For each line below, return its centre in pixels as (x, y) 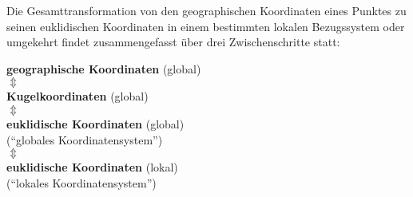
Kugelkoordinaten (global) (77, 96)
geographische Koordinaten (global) (104, 68)
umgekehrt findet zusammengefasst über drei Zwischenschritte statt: (173, 42)
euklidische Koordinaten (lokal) (92, 167)
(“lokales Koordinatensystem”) (81, 182)
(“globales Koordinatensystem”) (85, 139)
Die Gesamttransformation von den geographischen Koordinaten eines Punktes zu (206, 10)
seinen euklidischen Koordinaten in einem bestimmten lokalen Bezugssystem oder (206, 26)
